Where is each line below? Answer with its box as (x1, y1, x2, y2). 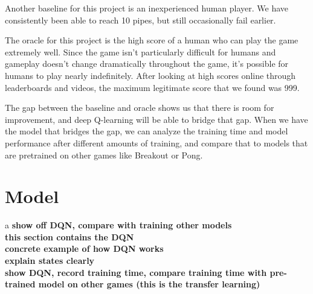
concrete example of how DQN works (5, 242, 164, 255)
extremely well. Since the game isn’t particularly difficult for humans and (5, 45, 276, 58)
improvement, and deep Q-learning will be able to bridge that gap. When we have (5, 113, 308, 125)
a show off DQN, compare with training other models (5, 219, 232, 231)
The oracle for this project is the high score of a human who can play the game (5, 34, 298, 46)
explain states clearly (5, 254, 95, 267)
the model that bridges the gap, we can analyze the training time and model (5, 125, 288, 137)
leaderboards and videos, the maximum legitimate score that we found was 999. (5, 81, 300, 93)
